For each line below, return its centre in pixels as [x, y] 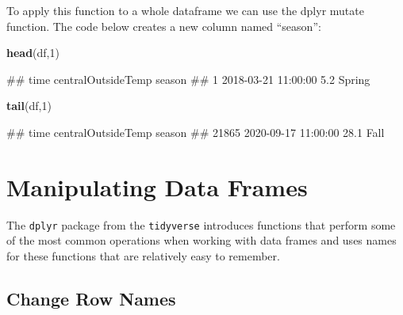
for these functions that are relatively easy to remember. [143, 255]
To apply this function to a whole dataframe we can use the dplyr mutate [185, 10]
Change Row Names [91, 298]
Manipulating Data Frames [157, 186]
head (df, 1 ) [33, 53]
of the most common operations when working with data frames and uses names [201, 240]
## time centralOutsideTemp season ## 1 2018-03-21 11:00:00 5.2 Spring [188, 79]
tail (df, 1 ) [29, 106]
